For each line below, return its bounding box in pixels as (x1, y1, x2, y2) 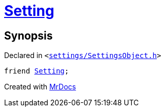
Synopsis (4, 29, 53, 42)
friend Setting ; (4, 67, 69, 76)
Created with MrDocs (4, 82, 76, 91)
